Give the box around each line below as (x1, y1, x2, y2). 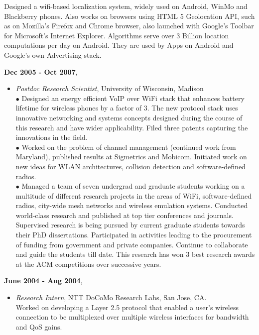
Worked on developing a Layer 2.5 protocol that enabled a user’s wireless (15, 302, 239, 312)
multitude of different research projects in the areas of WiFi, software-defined (15, 190, 252, 201)
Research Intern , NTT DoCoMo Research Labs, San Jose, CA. (15, 292, 207, 303)
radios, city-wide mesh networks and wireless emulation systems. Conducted (15, 200, 248, 211)
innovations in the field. (15, 132, 88, 142)
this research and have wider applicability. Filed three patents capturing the (15, 122, 248, 132)
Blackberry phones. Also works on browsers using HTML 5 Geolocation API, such (4, 10, 255, 21)
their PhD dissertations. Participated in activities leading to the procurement (15, 229, 252, 240)
